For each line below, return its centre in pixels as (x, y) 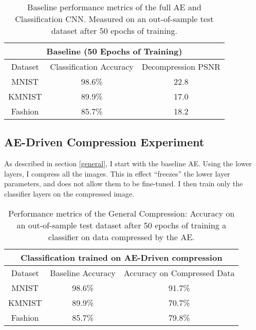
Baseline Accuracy (83, 273)
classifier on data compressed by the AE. (121, 237)
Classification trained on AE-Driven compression (122, 257)
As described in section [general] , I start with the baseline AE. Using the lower (128, 163)
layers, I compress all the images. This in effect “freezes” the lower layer (117, 173)
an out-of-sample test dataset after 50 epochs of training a (121, 225)
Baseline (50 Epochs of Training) (114, 51)
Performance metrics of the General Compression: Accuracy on (122, 213)
